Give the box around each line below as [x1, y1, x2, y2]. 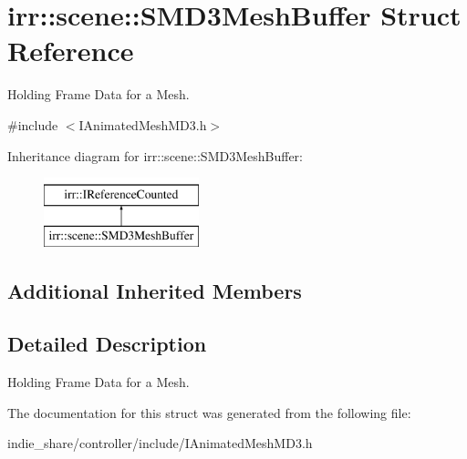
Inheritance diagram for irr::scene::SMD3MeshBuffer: [7, 146, 303, 165]
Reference [7, 32, 134, 69]
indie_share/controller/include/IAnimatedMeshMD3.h [7, 433, 313, 453]
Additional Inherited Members [7, 276, 302, 304]
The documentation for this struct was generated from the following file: [7, 403, 411, 422]
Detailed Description [7, 330, 207, 358]
